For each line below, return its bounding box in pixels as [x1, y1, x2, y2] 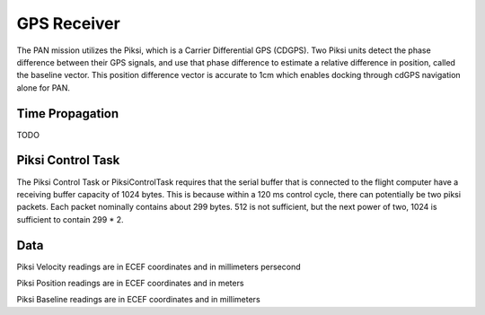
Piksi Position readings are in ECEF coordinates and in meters [16, 278, 244, 288]
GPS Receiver [16, 13, 120, 33]
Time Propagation [16, 106, 119, 121]
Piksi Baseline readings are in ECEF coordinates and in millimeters [16, 294, 260, 305]
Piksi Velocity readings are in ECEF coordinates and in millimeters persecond [16, 261, 301, 272]
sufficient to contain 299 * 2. [16, 214, 125, 224]
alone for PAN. [16, 82, 71, 93]
